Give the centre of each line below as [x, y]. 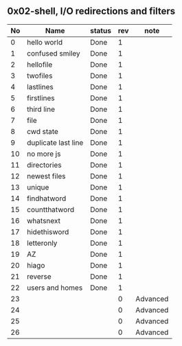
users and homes [55, 288]
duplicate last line [55, 142]
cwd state [43, 131]
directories [44, 165]
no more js [44, 154]
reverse [39, 276]
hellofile [40, 65]
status [101, 30]
